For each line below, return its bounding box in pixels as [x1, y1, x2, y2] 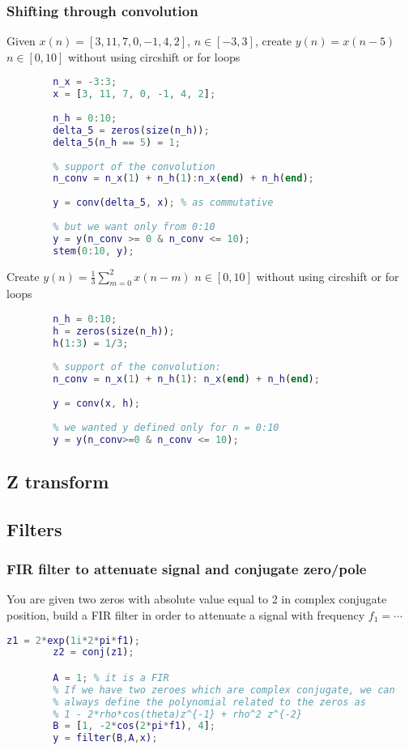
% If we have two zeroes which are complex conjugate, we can [53, 684, 395, 696]
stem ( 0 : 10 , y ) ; [53, 245, 134, 257]
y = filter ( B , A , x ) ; [53, 732, 158, 744]
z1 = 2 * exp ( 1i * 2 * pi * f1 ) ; [6, 634, 140, 646]
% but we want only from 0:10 [53, 220, 215, 232]
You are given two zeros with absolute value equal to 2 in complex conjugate [6, 590, 387, 607]
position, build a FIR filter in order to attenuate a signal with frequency [6, 606, 365, 623]
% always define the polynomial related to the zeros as [53, 696, 366, 708]
